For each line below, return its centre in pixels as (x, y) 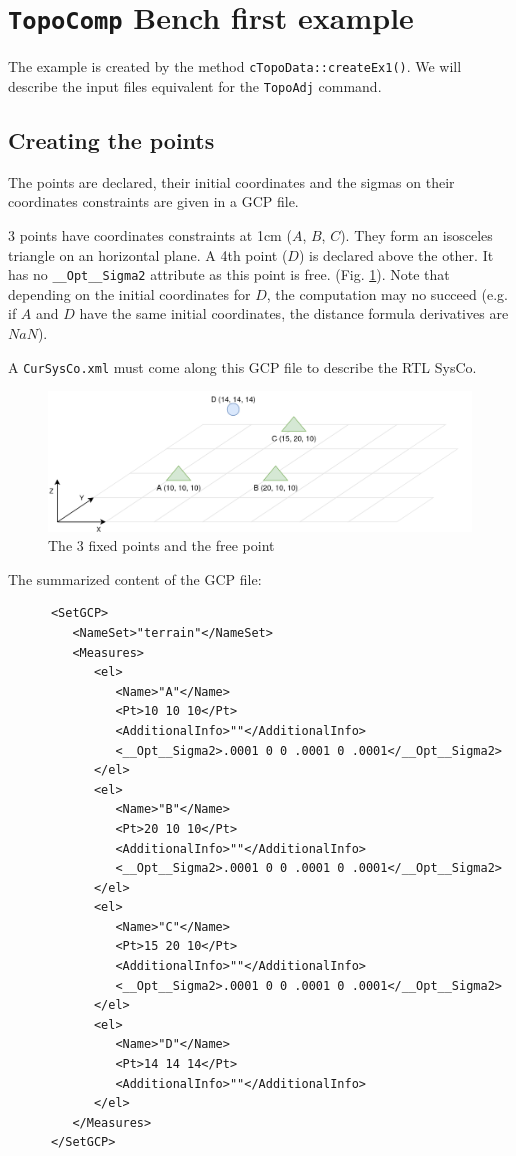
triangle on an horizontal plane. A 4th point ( (148, 254)
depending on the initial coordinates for (129, 293)
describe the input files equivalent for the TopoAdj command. (195, 85)
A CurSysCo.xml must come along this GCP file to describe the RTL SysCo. (242, 366)
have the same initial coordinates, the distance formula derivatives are (294, 313)
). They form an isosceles (416, 234)
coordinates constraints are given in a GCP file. (153, 201)
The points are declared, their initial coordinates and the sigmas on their (231, 181)
